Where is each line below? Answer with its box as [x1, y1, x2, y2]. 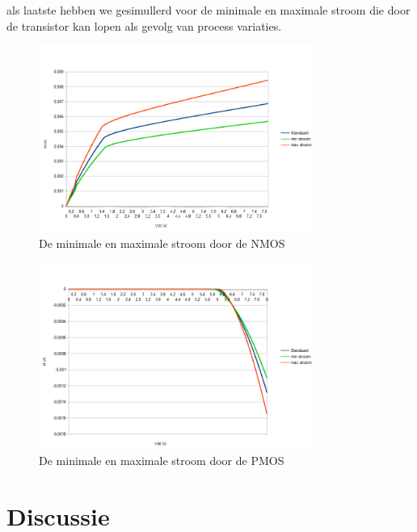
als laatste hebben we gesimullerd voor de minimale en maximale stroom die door [6, 2, 411, 18]
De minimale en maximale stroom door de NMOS [39, 234, 285, 251]
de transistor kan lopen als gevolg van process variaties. [6, 17, 282, 34]
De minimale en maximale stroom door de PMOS [39, 452, 284, 469]
